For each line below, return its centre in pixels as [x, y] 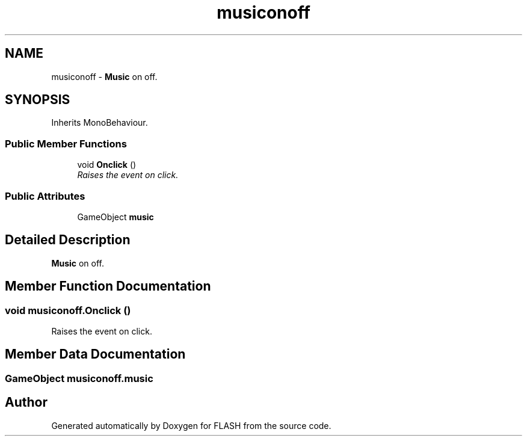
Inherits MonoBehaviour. [100, 123]
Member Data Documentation [95, 354]
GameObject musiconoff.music [79, 378]
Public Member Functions [66, 143]
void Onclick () [107, 165]
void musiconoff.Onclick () [68, 310]
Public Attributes [45, 196]
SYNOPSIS [38, 100]
